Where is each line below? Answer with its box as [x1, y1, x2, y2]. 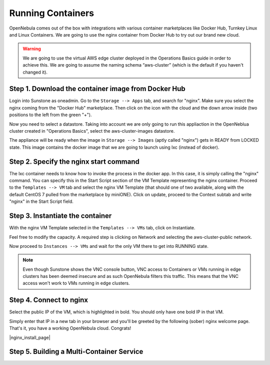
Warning [22, 46, 41, 52]
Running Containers [9, 8, 94, 19]
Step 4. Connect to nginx [9, 296, 88, 304]
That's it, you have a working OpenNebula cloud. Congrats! [9, 325, 131, 331]
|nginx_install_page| [9, 334, 50, 340]
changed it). [22, 69, 47, 75]
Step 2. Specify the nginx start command [9, 157, 140, 166]
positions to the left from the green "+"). [9, 112, 92, 118]
